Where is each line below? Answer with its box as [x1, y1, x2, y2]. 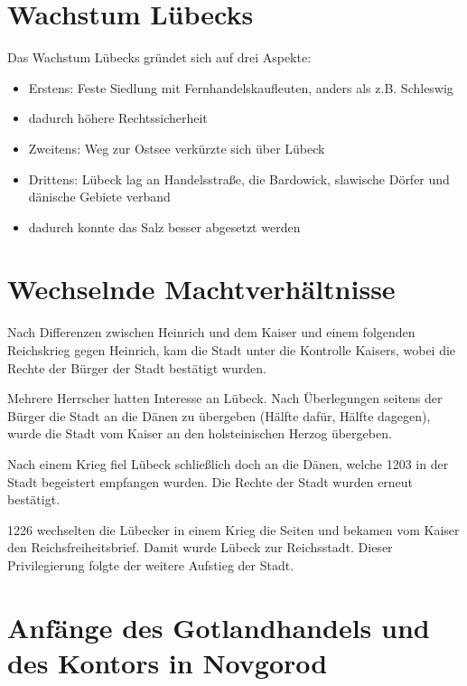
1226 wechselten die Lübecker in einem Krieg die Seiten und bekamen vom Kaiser [7, 520, 460, 539]
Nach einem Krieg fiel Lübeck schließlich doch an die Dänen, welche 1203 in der [7, 454, 449, 473]
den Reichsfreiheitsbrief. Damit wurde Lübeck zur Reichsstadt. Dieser [7, 538, 393, 557]
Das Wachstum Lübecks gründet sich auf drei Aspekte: [7, 48, 312, 67]
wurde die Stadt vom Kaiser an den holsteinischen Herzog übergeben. [7, 424, 392, 443]
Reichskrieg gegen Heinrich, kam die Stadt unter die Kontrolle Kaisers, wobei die [7, 341, 456, 359]
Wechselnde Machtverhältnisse [7, 270, 396, 307]
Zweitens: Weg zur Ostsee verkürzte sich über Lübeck [28, 138, 325, 157]
